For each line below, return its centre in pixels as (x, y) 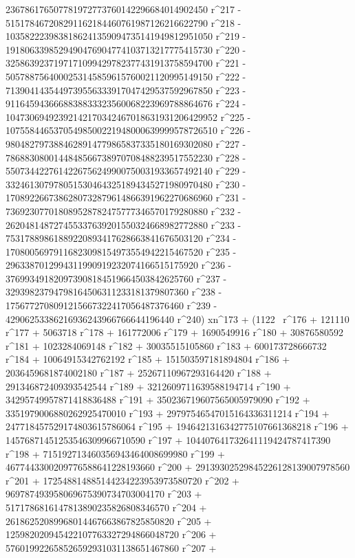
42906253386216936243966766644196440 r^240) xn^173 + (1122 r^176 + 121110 (177, 319)
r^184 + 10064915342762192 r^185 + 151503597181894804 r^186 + (148, 359)
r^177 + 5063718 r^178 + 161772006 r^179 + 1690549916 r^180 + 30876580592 (174, 332)
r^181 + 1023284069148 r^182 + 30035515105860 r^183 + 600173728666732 (166, 345)
